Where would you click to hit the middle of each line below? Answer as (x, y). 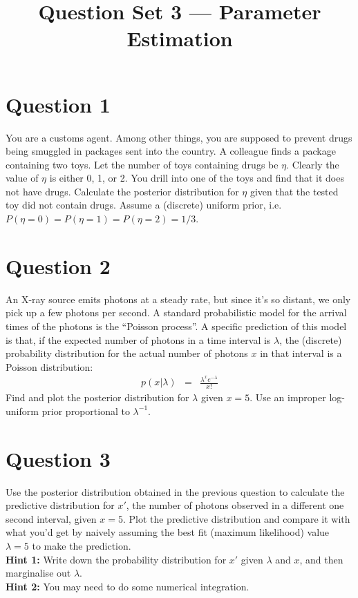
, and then (321, 559)
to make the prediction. (82, 545)
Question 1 (58, 104)
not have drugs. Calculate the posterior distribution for (122, 191)
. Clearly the (313, 164)
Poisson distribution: (49, 366)
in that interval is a (301, 353)
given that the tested (294, 191)
